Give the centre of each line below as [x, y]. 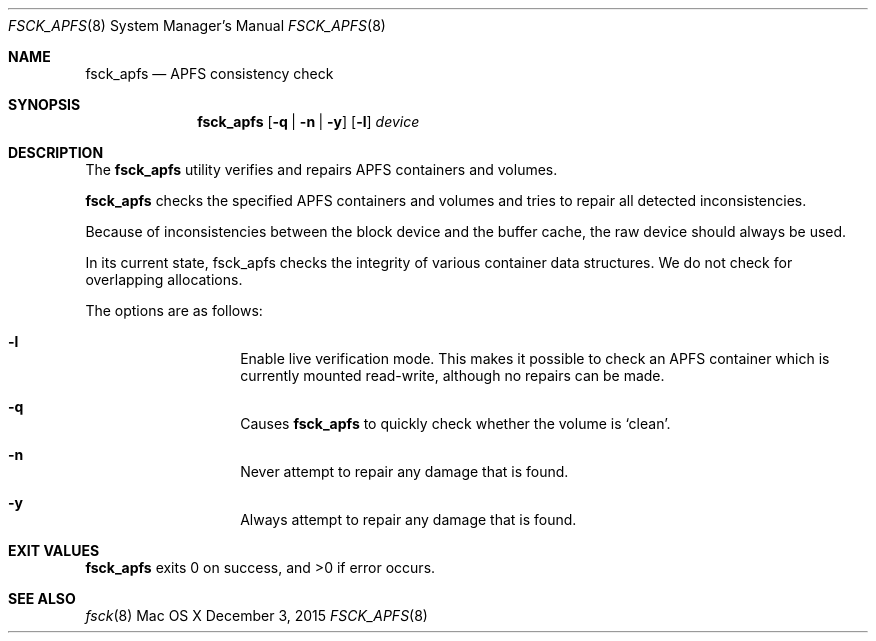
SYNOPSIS [44, 104]
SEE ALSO [42, 598]
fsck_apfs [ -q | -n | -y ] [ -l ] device [308, 121]
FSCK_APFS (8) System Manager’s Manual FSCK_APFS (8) [197, 25]
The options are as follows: [174, 310]
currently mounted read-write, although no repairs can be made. [452, 375]
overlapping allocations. [164, 279]
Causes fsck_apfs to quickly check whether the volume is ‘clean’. [455, 423]
